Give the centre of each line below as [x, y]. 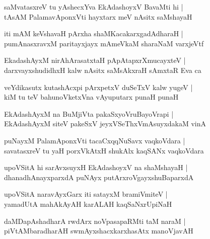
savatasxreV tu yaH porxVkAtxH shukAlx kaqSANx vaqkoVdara [104, 150]
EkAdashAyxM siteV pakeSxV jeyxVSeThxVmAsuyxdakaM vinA [105, 124]
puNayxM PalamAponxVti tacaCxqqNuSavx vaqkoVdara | [95, 140]
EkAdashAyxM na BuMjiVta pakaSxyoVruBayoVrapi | [89, 113]
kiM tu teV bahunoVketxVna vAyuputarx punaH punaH [91, 97]
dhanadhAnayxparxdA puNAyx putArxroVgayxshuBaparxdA [99, 177]
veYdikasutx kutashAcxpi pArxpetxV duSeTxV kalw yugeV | [98, 87]
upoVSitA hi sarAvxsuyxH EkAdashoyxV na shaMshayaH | [96, 167]
